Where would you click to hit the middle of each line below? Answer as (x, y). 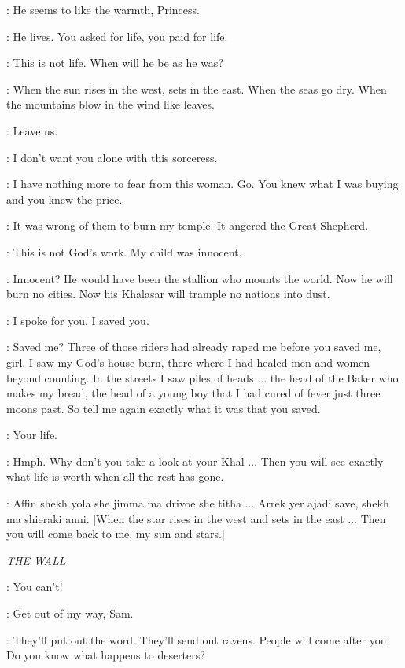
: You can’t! (35, 587)
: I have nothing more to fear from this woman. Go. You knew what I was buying (202, 184)
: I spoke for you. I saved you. (78, 320)
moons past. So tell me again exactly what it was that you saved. (164, 408)
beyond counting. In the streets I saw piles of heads (130, 377)
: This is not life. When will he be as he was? (115, 63)
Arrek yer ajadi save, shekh (323, 503)
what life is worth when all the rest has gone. (115, 476)
